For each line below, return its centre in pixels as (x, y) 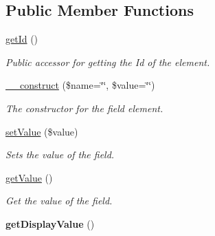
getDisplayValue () (50, 223)
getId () (22, 39)
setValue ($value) (42, 131)
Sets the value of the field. (60, 154)
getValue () (29, 177)
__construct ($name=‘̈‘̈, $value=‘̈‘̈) (80, 85)
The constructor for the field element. (84, 108)
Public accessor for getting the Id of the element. (108, 62)
